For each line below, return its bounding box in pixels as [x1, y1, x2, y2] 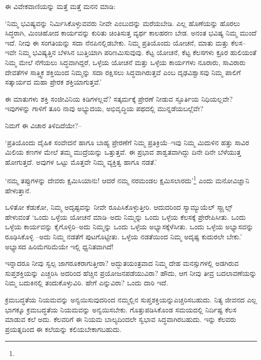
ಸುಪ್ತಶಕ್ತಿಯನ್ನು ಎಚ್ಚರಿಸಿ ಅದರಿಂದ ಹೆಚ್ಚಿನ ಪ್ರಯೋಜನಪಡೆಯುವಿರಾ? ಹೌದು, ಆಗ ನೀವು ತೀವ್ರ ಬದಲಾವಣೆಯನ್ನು [5, 267, 257, 278]
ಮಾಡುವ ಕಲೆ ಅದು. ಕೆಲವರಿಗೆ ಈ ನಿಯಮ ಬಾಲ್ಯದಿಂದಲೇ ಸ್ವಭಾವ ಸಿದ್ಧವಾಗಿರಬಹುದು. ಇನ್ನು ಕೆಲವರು [5, 314, 236, 324]
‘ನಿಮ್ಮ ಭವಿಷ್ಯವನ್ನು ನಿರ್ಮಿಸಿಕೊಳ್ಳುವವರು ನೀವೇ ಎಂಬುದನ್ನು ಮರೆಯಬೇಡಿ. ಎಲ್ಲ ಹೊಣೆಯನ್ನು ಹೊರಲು [5, 18, 240, 28]
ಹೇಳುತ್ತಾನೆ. [5, 185, 31, 195]
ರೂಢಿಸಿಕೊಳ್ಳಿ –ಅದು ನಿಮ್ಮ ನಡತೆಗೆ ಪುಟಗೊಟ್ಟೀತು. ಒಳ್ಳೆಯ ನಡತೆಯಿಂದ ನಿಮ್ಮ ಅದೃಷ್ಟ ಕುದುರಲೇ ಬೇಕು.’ [5, 231, 242, 241]
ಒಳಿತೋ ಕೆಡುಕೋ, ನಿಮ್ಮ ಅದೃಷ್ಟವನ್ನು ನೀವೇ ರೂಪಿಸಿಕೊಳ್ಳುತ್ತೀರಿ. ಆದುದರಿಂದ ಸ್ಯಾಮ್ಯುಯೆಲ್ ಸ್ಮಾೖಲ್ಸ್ [5, 202, 232, 212]
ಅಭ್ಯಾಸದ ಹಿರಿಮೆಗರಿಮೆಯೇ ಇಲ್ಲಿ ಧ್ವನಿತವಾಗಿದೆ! [5, 241, 113, 251]
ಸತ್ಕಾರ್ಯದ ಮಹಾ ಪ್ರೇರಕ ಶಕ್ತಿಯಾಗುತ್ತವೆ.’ [5, 77, 102, 87]
